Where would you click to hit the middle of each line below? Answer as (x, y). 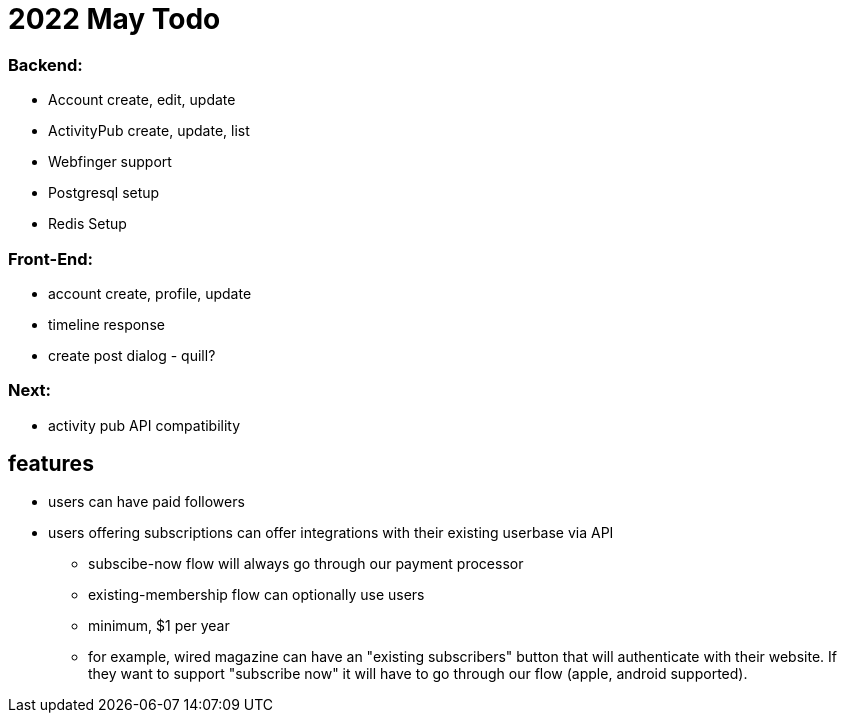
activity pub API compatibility (144, 425)
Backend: (45, 64)
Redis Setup (87, 224)
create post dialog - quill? (132, 355)
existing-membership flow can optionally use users (256, 595)
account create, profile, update (150, 293)
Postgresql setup (104, 193)
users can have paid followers (146, 502)
